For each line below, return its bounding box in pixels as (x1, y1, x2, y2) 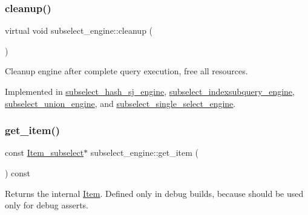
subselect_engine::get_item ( (90, 146, 199, 159)
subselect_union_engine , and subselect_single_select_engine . (5, 97, 236, 109)
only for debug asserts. (5, 199, 88, 211)
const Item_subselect (5, 146, 84, 159)
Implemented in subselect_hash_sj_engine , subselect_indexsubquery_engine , (5, 85, 295, 97)
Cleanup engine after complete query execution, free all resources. (5, 65, 248, 77)
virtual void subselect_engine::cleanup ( (5, 24, 153, 37)
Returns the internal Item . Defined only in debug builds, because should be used (5, 187, 304, 199)
